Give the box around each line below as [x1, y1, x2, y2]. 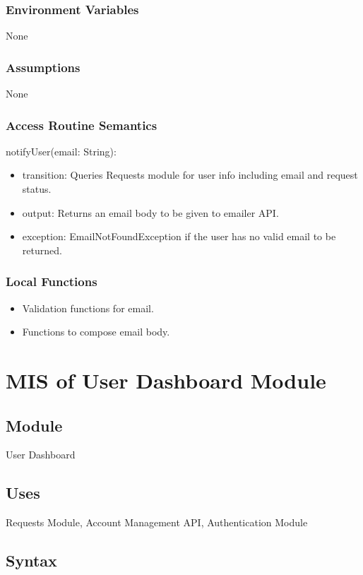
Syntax [6, 550, 57, 571]
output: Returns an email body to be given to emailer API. [22, 205, 279, 220]
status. [22, 182, 52, 196]
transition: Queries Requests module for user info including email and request [22, 167, 358, 182]
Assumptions [6, 58, 81, 76]
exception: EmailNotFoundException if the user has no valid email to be [22, 229, 336, 244]
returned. [22, 242, 62, 257]
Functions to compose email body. [22, 324, 170, 339]
